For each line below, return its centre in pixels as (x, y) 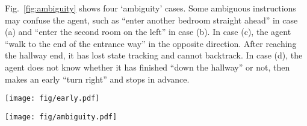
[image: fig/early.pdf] (52, 99)
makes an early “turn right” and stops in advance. (97, 79)
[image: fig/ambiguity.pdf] (61, 117)
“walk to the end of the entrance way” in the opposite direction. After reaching (151, 43)
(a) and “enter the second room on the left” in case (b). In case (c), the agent (148, 32)
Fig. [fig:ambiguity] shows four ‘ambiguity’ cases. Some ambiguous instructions (150, 8)
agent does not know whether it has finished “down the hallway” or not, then (147, 67)
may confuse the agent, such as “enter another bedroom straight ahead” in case (151, 20)
